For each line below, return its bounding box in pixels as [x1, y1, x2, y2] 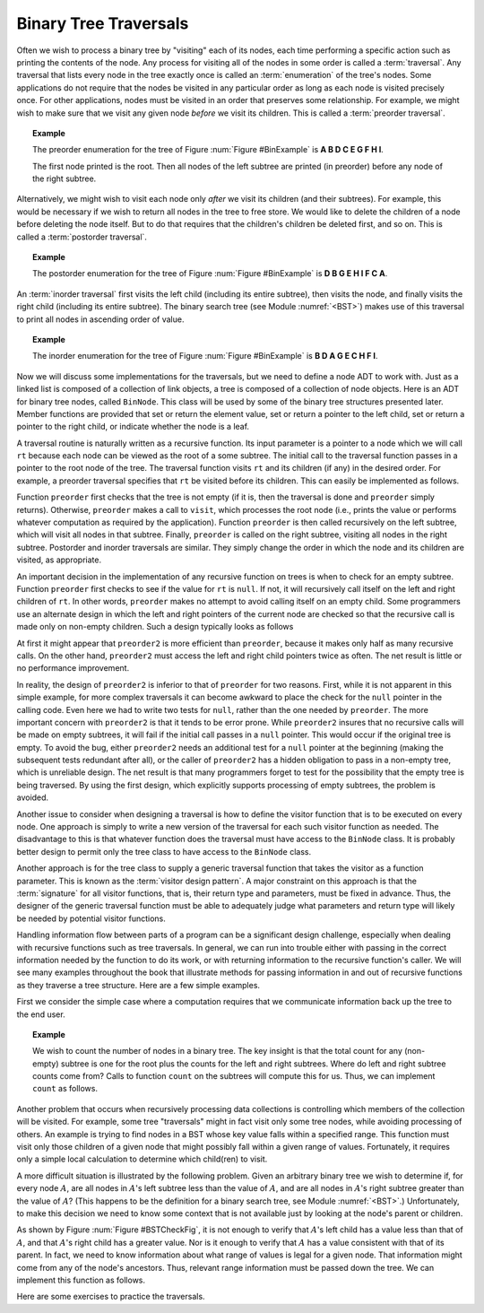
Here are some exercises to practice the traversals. [16, 1291, 205, 1302]
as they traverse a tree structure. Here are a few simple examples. [16, 979, 260, 990]
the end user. [16, 1009, 66, 1020]
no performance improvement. [16, 663, 130, 674]
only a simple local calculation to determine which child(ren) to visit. [16, 1153, 268, 1165]
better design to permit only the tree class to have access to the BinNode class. [16, 846, 312, 856]
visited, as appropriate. [16, 554, 102, 565]
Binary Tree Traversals [16, 13, 189, 33]
